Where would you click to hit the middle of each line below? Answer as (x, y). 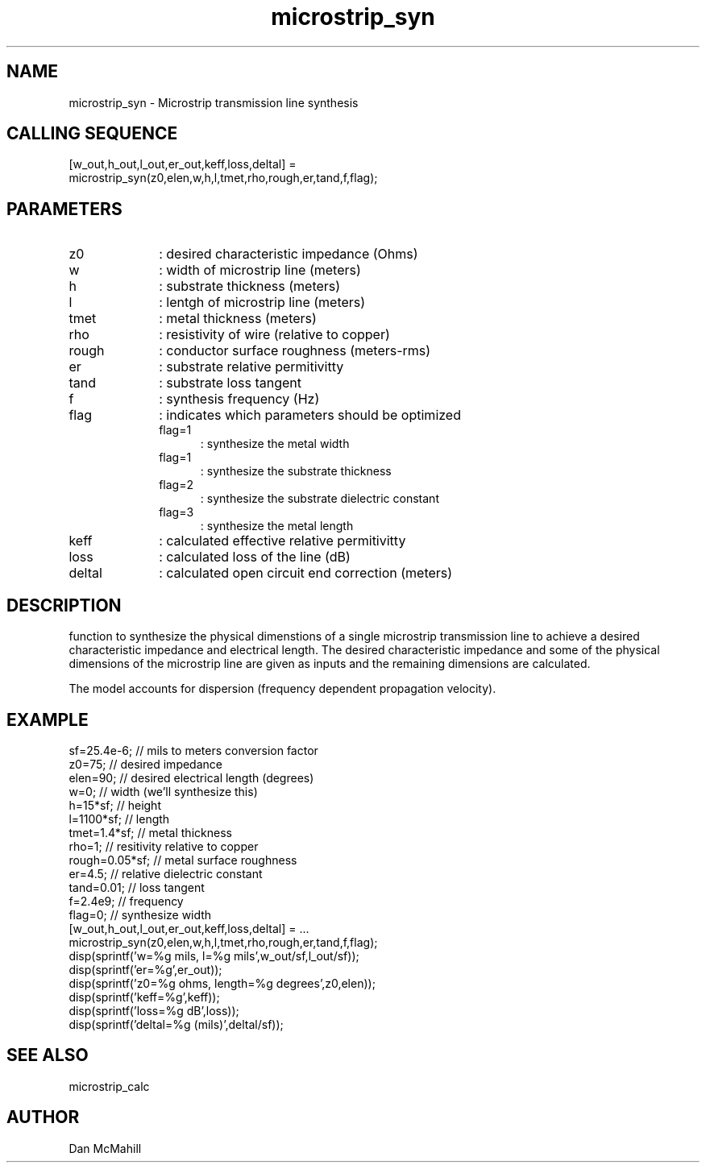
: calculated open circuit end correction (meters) (306, 573)
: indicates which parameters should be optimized (310, 415)
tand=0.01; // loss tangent (137, 887)
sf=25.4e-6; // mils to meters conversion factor (193, 750)
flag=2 (176, 485)
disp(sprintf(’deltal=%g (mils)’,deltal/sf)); (176, 1024)
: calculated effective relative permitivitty (282, 541)
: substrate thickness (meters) (250, 286)
